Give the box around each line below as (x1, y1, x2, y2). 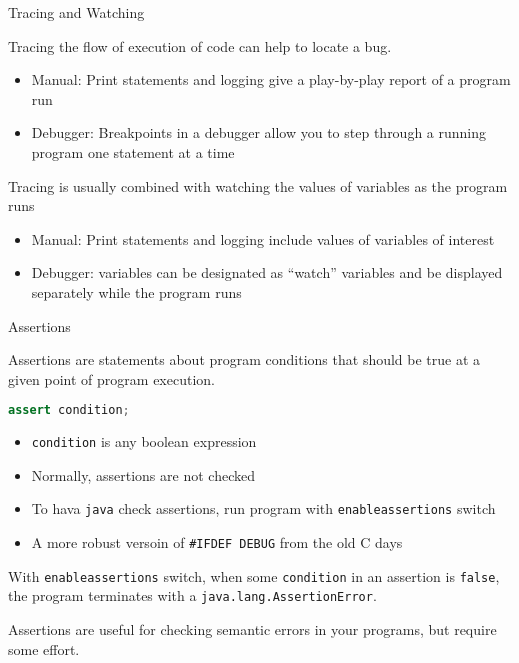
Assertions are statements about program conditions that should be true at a (8, 349, 481, 370)
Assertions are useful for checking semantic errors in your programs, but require (8, 619, 497, 640)
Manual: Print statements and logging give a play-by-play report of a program (31, 69, 511, 90)
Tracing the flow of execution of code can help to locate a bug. (8, 35, 392, 56)
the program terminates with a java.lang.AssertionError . (8, 585, 377, 606)
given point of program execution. (8, 368, 215, 389)
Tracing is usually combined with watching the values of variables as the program (8, 175, 508, 196)
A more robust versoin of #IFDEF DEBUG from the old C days (31, 532, 403, 553)
